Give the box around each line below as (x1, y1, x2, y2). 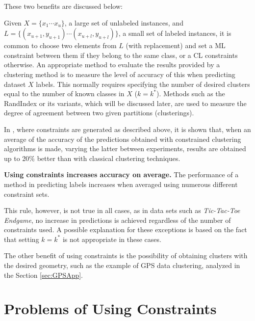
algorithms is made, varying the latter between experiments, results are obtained (4, 143, 246, 154)
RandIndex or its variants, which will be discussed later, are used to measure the (4, 98, 247, 108)
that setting (4, 234, 39, 244)
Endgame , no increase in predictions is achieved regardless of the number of (4, 214, 231, 225)
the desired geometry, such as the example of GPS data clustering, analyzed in (4, 260, 240, 270)
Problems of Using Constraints (4, 298, 217, 319)
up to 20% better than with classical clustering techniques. (4, 153, 180, 163)
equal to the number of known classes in (4, 88, 125, 99)
